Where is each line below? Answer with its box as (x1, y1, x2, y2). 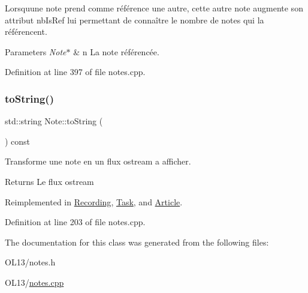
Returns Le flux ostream (5, 175, 94, 187)
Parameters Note (5, 45, 67, 58)
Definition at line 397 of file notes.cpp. (5, 65, 146, 78)
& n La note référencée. (73, 45, 159, 58)
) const (5, 134, 31, 147)
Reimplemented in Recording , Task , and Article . (5, 195, 183, 208)
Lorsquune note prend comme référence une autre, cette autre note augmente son (5, 2, 303, 14)
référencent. (5, 25, 47, 38)
